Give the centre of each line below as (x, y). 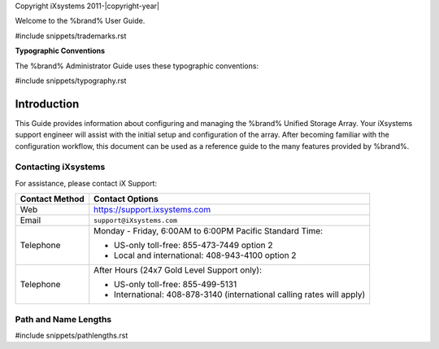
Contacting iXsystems (60, 167)
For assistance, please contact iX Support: (86, 183)
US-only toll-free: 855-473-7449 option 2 (193, 246)
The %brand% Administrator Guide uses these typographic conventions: (137, 66)
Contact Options (126, 199)
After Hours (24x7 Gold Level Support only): (178, 270)
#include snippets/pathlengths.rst (72, 335)
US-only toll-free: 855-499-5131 (176, 285)
